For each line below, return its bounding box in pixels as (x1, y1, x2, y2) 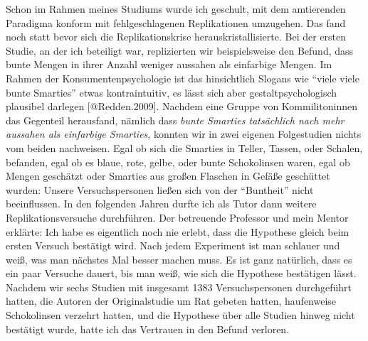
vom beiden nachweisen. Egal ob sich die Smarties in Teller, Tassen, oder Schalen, (6, 140, 363, 155)
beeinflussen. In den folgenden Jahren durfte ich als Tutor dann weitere (6, 196, 317, 211)
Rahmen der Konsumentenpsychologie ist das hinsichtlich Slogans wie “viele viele (6, 70, 359, 85)
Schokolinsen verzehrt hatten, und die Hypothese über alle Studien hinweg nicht (6, 308, 355, 323)
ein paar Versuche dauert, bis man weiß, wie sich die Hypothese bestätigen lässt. (6, 266, 357, 281)
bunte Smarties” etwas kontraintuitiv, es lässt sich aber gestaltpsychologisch (6, 85, 337, 99)
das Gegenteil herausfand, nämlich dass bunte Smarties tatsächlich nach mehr (6, 112, 345, 127)
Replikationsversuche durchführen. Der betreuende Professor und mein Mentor (6, 210, 349, 224)
